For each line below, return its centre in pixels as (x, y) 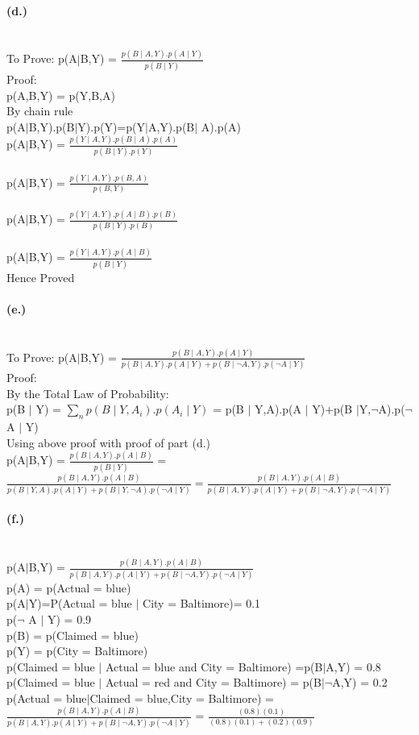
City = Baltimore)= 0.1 (202, 603)
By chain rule (40, 111)
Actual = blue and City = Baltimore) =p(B (214, 666)
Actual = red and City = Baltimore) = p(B (213, 682)
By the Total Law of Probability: (88, 393)
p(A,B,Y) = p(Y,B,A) (61, 95)
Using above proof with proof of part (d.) (109, 442)
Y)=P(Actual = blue (80, 603)
